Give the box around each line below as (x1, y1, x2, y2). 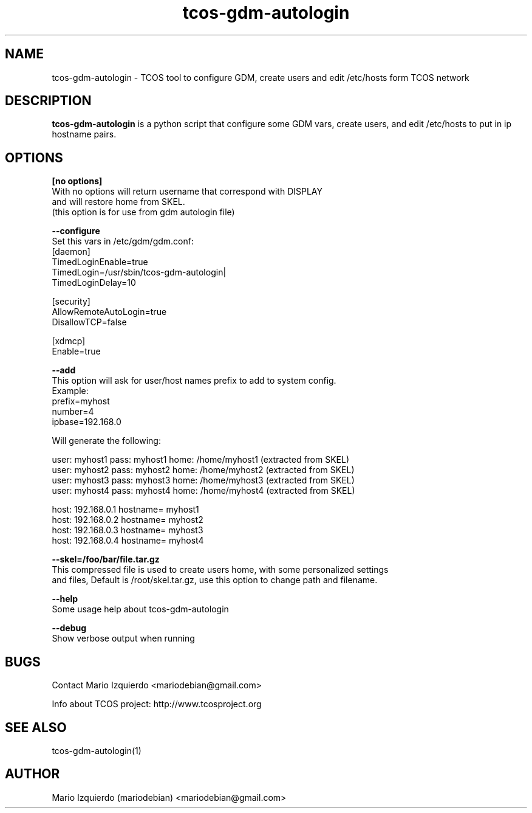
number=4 (52, 406, 94, 417)
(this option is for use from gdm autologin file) (52, 207, 235, 218)
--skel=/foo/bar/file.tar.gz (52, 554, 160, 565)
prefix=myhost (52, 396, 110, 407)
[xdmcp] (52, 336, 86, 347)
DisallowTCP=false (52, 317, 127, 328)
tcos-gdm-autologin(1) (52, 745, 142, 756)
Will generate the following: (52, 435, 161, 446)
